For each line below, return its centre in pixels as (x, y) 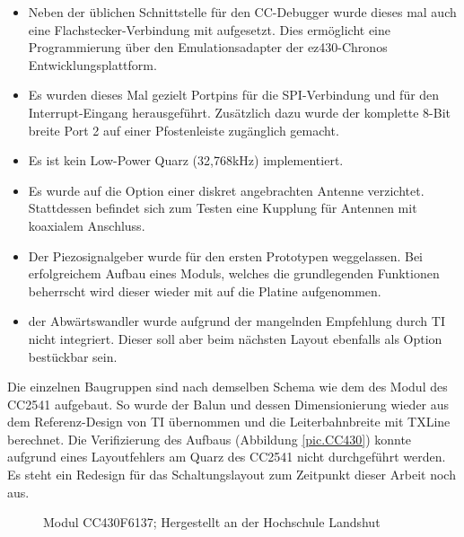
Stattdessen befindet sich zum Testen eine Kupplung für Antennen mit (223, 208)
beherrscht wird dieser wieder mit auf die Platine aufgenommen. (205, 291)
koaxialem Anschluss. (87, 225)
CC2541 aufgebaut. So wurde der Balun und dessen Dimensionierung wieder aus (228, 404)
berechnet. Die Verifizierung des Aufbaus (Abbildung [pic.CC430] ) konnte (210, 439)
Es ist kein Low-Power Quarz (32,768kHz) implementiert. (186, 160)
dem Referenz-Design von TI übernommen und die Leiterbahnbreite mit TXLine (229, 422)
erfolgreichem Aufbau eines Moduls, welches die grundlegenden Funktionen (234, 273)
